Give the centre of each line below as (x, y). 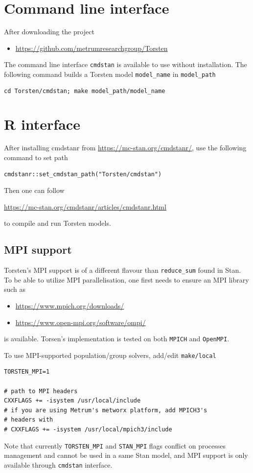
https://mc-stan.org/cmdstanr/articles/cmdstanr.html (85, 206)
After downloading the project (49, 32)
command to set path (36, 157)
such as (15, 289)
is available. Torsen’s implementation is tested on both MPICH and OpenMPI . (117, 339)
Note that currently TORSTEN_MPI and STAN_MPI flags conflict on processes (115, 445)
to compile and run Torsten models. (57, 223)
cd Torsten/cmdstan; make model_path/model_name (85, 91)
